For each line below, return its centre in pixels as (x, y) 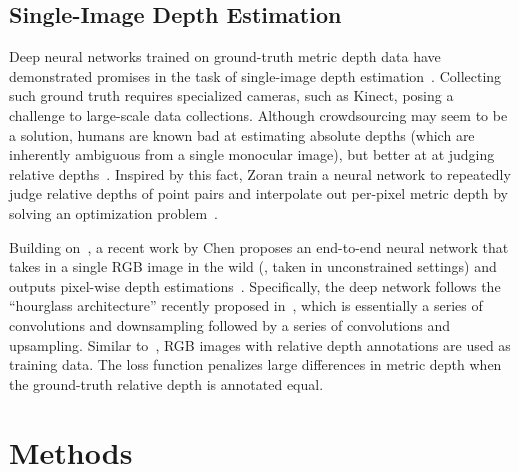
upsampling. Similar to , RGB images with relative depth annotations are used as (260, 344)
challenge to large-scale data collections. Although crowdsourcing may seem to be (258, 114)
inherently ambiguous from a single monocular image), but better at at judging (252, 154)
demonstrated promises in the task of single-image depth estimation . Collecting (255, 75)
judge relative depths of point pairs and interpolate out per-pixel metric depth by (258, 193)
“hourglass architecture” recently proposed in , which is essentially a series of (246, 305)
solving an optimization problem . (113, 212)
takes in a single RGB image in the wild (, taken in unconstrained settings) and (253, 266)
